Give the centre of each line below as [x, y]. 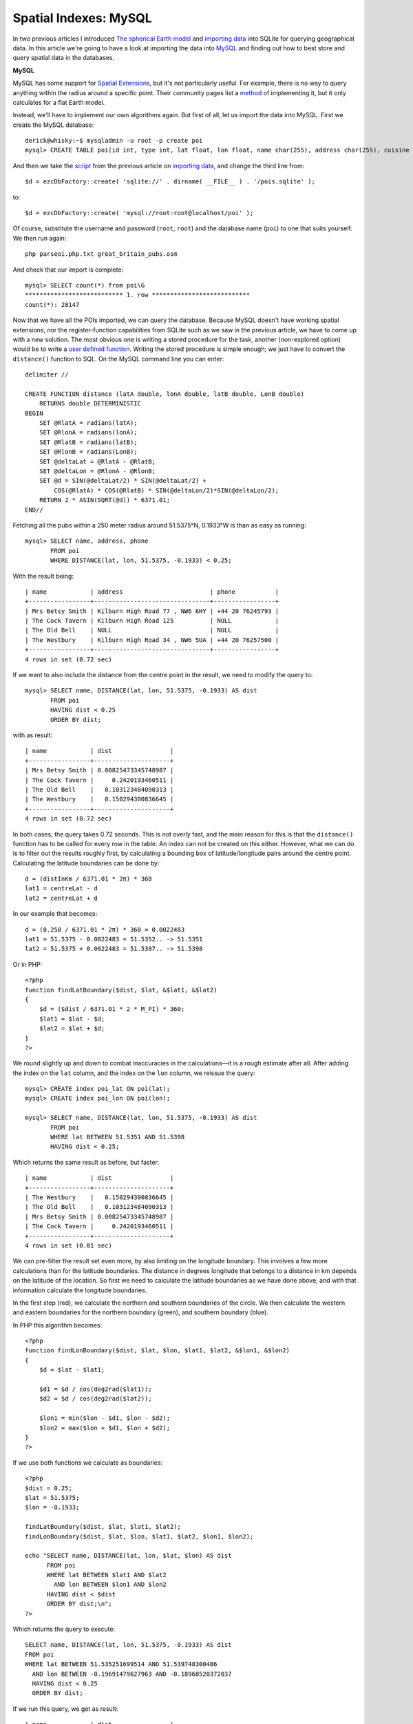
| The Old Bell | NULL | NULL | [152, 630]
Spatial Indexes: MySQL [83, 18]
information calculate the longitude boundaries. [80, 1290]
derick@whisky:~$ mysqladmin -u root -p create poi [114, 141]
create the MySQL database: [53, 125]
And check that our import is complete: [68, 270]
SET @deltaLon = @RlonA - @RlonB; [97, 471]
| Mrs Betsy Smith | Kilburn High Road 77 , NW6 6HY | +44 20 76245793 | [152, 611]
